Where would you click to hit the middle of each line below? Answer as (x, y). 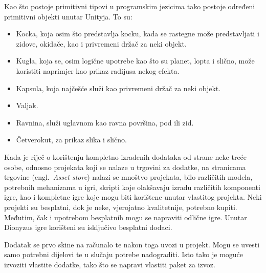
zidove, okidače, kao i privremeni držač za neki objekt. (101, 43)
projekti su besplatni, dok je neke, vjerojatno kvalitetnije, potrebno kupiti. (121, 207)
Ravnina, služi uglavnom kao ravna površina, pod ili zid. (105, 122)
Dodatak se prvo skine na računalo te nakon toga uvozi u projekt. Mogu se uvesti (132, 244)
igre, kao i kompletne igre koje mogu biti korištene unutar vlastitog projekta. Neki (133, 197)
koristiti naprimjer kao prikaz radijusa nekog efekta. (98, 70)
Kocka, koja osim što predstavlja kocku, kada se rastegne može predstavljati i (138, 34)
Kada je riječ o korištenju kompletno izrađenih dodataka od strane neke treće (126, 156)
